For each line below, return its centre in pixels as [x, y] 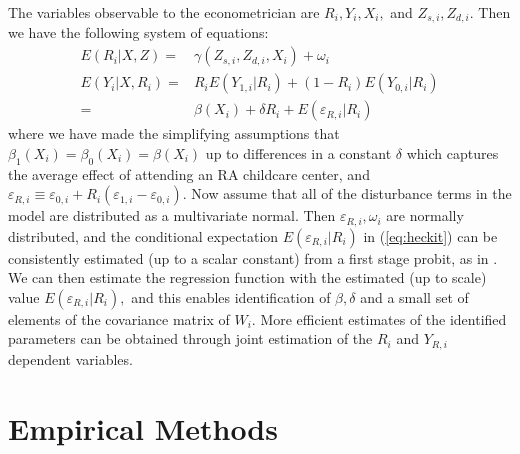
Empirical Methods [143, 427]
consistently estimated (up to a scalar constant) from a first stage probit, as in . [253, 257]
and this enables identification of [231, 296]
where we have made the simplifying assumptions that [174, 133]
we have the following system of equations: [138, 32]
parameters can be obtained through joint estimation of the [190, 338]
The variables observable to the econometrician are [164, 12]
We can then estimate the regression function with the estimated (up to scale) [247, 277]
